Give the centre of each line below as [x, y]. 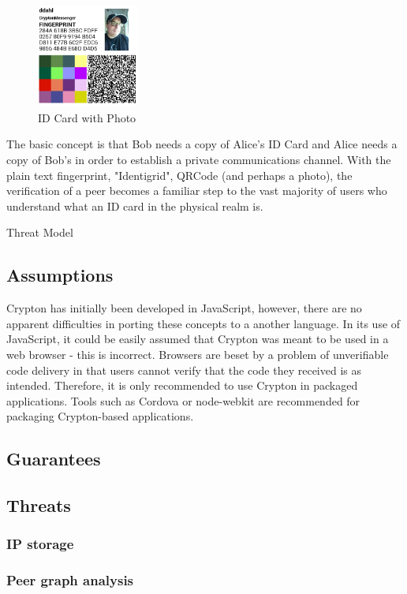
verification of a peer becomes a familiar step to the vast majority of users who [197, 191]
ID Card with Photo [87, 117]
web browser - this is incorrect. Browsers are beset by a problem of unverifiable [198, 354]
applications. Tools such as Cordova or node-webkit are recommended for [183, 400]
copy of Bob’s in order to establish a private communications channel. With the [199, 159]
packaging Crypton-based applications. [100, 416]
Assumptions [60, 275]
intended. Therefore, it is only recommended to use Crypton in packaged [182, 385]
